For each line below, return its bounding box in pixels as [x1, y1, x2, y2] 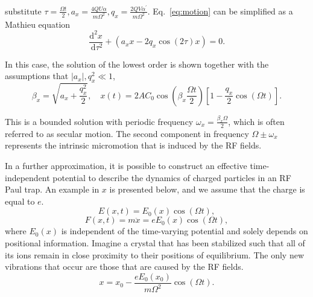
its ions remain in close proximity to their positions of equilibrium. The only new [5, 248, 305, 261]
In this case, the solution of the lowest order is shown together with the [5, 57, 269, 70]
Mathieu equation [5, 18, 71, 30]
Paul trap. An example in [5, 183, 100, 196]
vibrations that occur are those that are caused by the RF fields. [5, 260, 244, 273]
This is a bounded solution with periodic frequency [5, 115, 194, 127]
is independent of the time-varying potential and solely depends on [61, 225, 308, 237]
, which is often [228, 115, 285, 127]
